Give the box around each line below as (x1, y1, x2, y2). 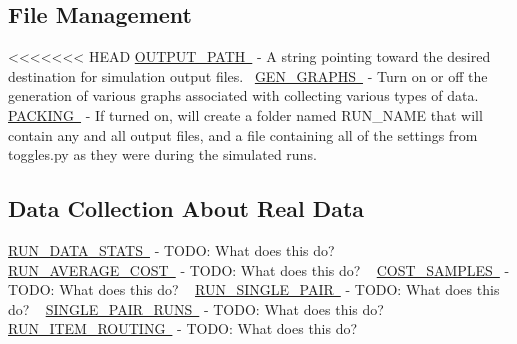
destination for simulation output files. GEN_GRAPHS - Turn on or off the (8, 65, 488, 86)
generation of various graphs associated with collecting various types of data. (8, 85, 479, 106)
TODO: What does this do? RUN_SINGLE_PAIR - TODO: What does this (8, 279, 500, 300)
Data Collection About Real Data (8, 193, 365, 224)
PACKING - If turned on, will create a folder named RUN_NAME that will (8, 104, 483, 125)
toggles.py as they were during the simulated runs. (8, 144, 317, 165)
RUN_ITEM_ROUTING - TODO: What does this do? (8, 318, 358, 339)
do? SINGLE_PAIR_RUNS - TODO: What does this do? (8, 298, 384, 319)
